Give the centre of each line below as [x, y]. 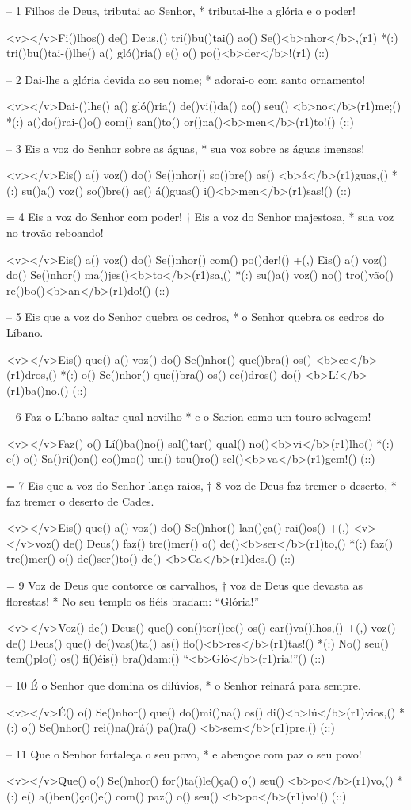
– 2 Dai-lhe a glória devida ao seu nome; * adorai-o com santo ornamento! [186, 79]
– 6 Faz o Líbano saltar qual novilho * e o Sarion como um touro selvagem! [189, 416]
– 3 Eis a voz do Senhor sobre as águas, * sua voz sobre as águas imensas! [186, 148]
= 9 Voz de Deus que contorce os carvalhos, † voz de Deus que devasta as [185, 585]
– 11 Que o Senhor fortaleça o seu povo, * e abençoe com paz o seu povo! [184, 753]
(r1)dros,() [32, 374]
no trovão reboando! [55, 232]
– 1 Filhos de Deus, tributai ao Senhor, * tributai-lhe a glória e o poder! [181, 10]
